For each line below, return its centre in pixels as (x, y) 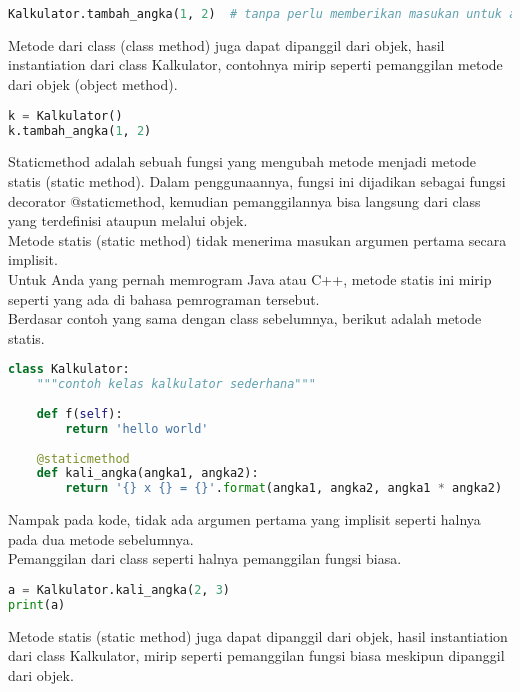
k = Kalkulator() (65, 115)
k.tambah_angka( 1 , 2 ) (80, 130)
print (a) (37, 604)
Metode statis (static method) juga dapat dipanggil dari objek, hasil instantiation (258, 635)
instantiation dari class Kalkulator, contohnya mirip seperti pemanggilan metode (255, 64)
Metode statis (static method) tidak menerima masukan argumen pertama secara (257, 239)
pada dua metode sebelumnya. (101, 538)
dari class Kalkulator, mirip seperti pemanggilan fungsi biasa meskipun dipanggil (256, 655)
